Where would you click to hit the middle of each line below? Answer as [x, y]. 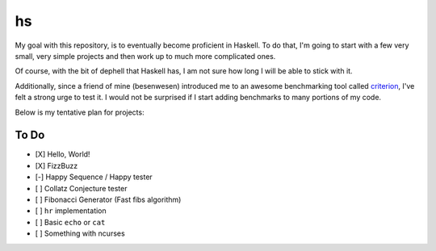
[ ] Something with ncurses [80, 233]
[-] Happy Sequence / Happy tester [94, 177]
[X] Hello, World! [63, 154]
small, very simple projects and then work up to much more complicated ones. [145, 56]
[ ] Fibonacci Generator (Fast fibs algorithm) [108, 199]
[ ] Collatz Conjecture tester [81, 188]
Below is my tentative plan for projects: [80, 112]
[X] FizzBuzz [57, 165]
